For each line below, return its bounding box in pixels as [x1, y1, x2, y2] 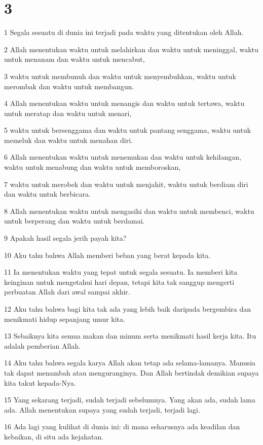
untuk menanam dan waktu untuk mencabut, [4, 54, 145, 64]
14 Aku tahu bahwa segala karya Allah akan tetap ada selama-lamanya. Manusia [4, 357, 256, 368]
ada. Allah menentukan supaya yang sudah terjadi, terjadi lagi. [4, 404, 200, 415]
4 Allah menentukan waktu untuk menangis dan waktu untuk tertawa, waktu [4, 98, 245, 108]
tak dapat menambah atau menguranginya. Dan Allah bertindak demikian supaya [4, 367, 259, 378]
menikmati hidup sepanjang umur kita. [4, 313, 125, 324]
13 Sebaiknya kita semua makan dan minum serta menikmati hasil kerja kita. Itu [4, 330, 256, 341]
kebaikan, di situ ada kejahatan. [4, 431, 104, 441]
